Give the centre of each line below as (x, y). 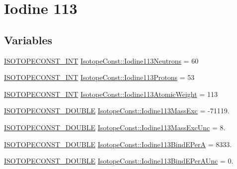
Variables (28, 40)
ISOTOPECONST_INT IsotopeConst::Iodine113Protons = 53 (99, 77)
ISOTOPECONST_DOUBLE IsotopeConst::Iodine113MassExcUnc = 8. (115, 127)
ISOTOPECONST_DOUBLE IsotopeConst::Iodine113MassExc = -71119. (117, 111)
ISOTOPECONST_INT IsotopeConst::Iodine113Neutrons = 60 (101, 60)
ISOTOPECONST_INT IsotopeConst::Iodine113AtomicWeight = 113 (111, 94)
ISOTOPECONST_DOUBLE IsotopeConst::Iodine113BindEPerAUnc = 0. (119, 161)
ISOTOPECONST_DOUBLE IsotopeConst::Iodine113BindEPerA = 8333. (118, 144)
